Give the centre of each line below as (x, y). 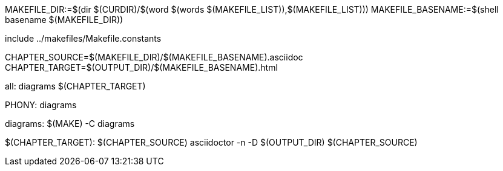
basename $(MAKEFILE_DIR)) (64, 20)
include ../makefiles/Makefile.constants (83, 38)
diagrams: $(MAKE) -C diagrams (70, 124)
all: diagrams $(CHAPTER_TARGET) (75, 86)
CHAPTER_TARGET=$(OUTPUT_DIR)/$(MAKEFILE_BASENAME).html (141, 67)
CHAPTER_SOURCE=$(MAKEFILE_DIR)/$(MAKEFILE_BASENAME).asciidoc (154, 57)
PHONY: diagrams (41, 105)
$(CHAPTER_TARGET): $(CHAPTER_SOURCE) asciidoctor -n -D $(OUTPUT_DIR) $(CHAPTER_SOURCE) (211, 142)
